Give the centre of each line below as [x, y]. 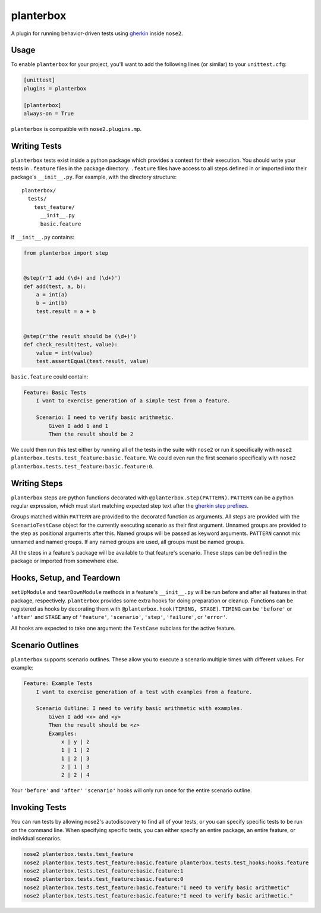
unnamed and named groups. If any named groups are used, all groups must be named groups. [128, 542]
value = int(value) [64, 353]
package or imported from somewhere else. [65, 561]
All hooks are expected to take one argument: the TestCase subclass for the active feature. [123, 628]
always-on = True [49, 113]
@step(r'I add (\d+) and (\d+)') [72, 278]
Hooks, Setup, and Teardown [66, 578]
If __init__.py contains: [43, 237]
